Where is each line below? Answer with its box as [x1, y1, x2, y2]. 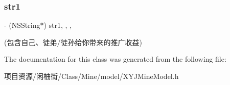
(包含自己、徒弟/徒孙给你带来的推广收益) [4, 36, 142, 47]
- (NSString [4, 20, 40, 30]
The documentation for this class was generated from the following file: [4, 54, 226, 64]
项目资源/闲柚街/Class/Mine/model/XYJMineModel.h [4, 71, 179, 81]
